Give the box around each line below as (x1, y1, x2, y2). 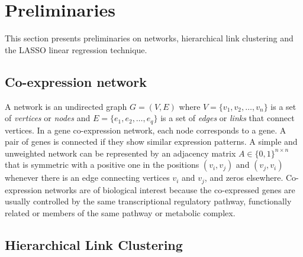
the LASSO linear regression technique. (5, 43, 147, 56)
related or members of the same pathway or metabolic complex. (5, 206, 236, 219)
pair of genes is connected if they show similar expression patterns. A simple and (5, 135, 298, 148)
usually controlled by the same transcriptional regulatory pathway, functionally (5, 195, 292, 207)
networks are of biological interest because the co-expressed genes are (44, 183, 295, 196)
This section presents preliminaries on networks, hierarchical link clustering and (5, 32, 294, 44)
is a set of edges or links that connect (160, 112, 295, 124)
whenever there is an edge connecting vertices (5, 171, 170, 184)
